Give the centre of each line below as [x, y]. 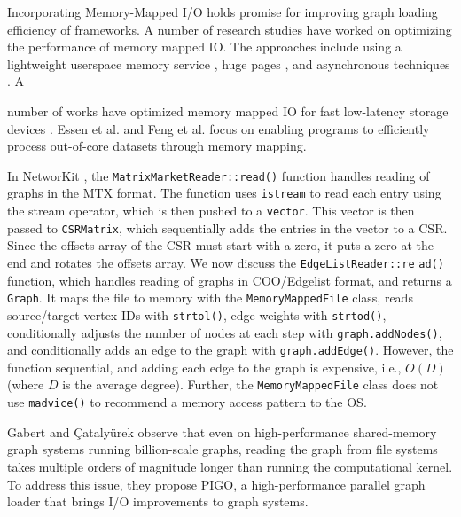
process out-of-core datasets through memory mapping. [157, 146]
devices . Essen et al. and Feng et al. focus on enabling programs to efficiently [219, 128]
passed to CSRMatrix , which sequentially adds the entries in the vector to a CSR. [227, 227]
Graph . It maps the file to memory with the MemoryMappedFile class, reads [210, 298]
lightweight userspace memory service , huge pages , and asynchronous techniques [229, 63]
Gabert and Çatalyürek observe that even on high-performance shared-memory [222, 431]
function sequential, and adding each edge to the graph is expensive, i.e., [204, 367]
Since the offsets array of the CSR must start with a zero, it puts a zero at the [220, 245]
